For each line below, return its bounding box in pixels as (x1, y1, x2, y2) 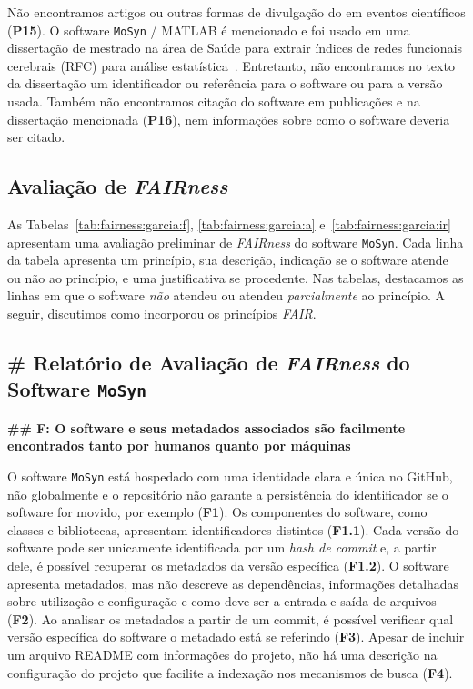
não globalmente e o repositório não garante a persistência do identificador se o (7, 484, 448, 503)
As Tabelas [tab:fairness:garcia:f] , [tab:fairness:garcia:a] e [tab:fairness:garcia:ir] (7, 215, 451, 234)
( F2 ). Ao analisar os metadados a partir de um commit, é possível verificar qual (7, 609, 454, 628)
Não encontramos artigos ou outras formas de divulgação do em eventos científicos (7, 3, 466, 21)
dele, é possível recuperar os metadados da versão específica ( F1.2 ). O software (7, 556, 449, 575)
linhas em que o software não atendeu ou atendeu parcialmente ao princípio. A (7, 286, 446, 305)
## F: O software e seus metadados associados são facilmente (7, 418, 406, 437)
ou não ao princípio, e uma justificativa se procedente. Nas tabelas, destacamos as (7, 268, 464, 287)
